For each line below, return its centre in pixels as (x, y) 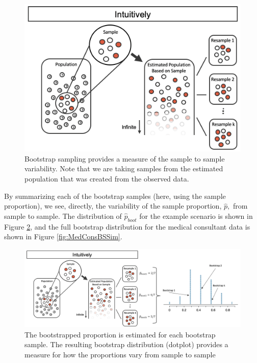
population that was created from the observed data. (107, 179)
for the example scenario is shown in (196, 215)
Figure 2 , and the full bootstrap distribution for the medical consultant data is (127, 226)
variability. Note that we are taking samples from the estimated (124, 168)
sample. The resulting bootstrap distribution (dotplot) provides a (126, 344)
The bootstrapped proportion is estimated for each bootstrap (120, 334)
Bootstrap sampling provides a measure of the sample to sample (125, 158)
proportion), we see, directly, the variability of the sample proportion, (113, 206)
